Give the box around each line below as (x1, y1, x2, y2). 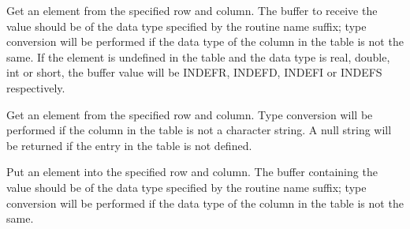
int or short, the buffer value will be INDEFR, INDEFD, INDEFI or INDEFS (6, 64, 382, 81)
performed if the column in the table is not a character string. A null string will (6, 122, 392, 138)
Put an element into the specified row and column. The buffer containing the (6, 163, 378, 180)
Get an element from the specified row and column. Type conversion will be (6, 106, 373, 122)
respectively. (6, 79, 65, 96)
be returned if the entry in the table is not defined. (6, 137, 252, 153)
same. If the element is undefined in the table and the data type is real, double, (6, 48, 390, 65)
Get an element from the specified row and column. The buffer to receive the (6, 2, 378, 18)
